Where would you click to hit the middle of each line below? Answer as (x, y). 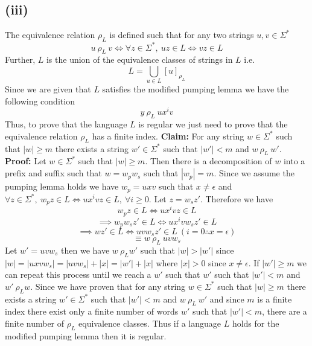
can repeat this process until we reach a (78, 274)
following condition (40, 101)
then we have (85, 250)
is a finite (275, 299)
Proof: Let (26, 161)
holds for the (256, 323)
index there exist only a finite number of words (92, 311)
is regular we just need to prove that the (213, 124)
